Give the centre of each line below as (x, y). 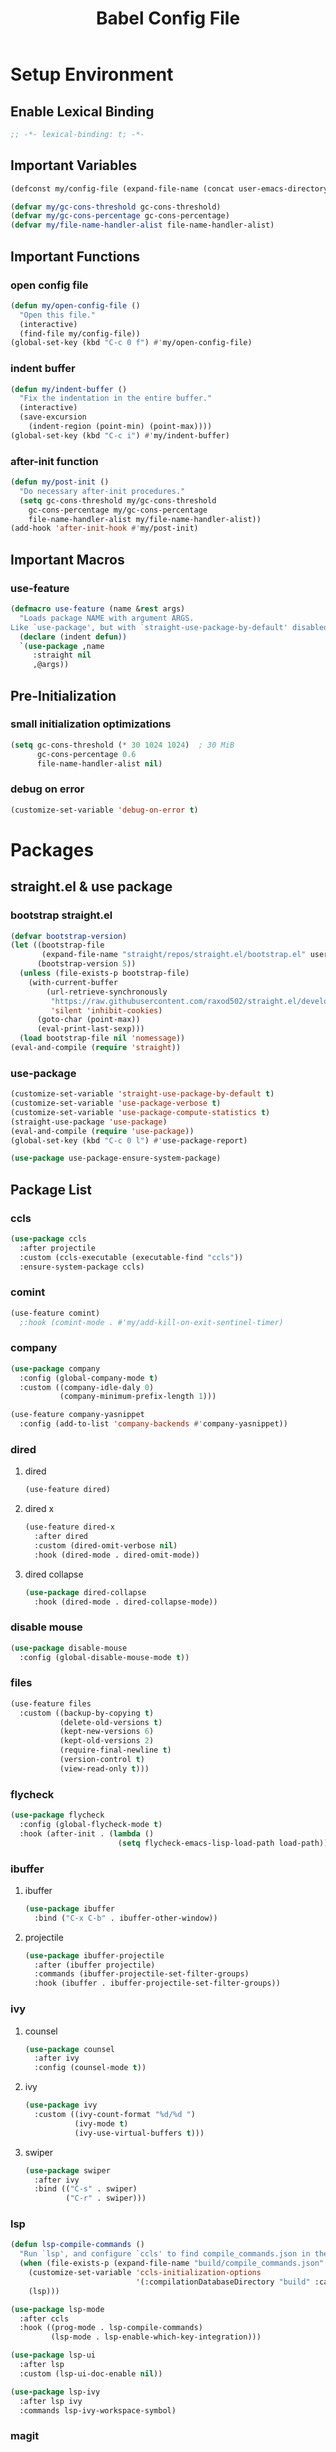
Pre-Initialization (63, 695)
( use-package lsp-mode (57, 2309)
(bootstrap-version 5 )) (86, 964)
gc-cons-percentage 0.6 (86, 754)
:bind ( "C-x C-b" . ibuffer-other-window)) (126, 1918)
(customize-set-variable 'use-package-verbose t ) (116, 1103)
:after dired (61, 1537)
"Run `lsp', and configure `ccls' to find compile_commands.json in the (174, 2254)
